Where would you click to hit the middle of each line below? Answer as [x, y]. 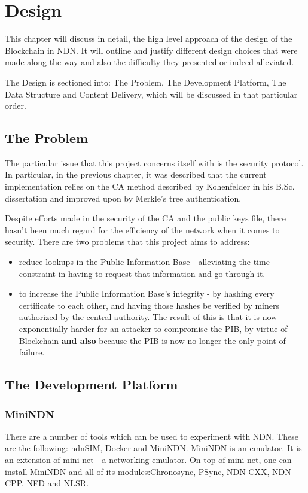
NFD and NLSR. [58, 483]
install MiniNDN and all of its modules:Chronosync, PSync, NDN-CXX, [137, 471]
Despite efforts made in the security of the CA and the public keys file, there [145, 218]
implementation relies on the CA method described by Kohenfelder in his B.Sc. [150, 186]
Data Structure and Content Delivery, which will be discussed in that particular [151, 94]
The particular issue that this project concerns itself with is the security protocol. [154, 162]
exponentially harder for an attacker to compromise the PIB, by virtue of [153, 329]
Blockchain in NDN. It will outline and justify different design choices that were [151, 50]
